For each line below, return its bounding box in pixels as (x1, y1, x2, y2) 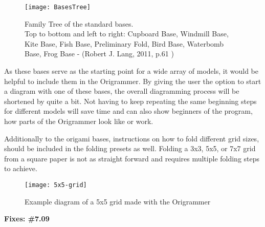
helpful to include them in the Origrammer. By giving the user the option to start (4, 75, 261, 86)
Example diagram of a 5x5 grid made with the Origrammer (25, 196, 211, 207)
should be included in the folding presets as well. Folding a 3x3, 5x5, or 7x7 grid (4, 143, 256, 154)
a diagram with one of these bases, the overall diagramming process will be (4, 86, 239, 96)
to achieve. (4, 163, 37, 174)
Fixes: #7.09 (4, 213, 50, 224)
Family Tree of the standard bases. (25, 18, 134, 29)
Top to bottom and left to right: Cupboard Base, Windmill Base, (25, 28, 229, 39)
